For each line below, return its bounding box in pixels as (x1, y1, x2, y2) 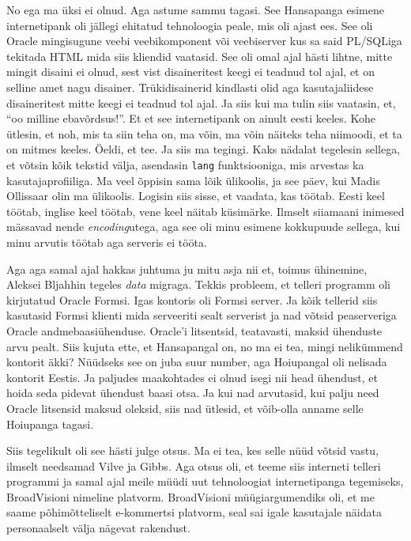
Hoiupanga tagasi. (6, 415, 94, 432)
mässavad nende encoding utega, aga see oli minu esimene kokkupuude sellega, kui (6, 218, 401, 235)
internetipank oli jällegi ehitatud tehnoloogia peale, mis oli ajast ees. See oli (6, 17, 373, 33)
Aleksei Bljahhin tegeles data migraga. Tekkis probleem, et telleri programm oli (6, 276, 391, 293)
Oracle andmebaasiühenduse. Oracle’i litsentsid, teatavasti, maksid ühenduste (6, 322, 383, 339)
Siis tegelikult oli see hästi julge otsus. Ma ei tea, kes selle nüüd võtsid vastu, (6, 442, 379, 459)
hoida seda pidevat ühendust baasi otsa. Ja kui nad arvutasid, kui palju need (6, 384, 379, 401)
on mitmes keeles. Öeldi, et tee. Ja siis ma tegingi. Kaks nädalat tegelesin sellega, (6, 141, 401, 157)
